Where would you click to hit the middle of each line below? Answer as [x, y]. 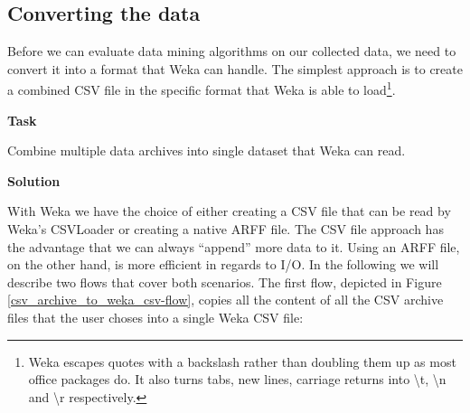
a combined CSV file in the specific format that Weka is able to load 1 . [202, 89]
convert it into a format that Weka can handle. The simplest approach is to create [235, 68]
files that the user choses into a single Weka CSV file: [155, 317]
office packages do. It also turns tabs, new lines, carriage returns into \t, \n [237, 379]
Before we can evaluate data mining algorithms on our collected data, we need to [232, 51]
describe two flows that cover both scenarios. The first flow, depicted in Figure [225, 282]
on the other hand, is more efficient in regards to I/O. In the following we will [223, 264]
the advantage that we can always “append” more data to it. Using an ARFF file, [234, 246]
